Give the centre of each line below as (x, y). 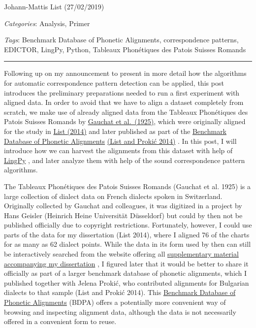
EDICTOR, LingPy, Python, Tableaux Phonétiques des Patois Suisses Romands (125, 49)
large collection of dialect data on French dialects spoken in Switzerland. (113, 196)
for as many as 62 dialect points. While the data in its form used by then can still (128, 244)
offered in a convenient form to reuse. (60, 321)
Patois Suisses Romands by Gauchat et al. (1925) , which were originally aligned (125, 121)
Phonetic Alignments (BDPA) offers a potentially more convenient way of (115, 302)
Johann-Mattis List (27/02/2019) (54, 6)
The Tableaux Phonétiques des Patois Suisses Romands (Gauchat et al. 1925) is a (127, 186)
